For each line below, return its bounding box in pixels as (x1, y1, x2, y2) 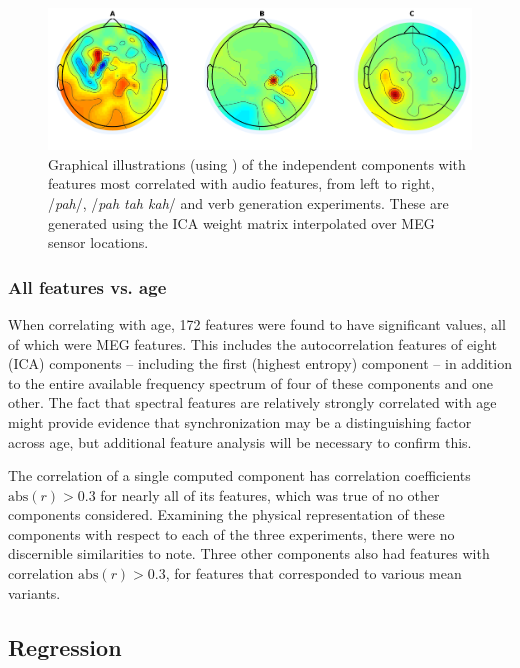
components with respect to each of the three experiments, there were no (8, 523, 455, 544)
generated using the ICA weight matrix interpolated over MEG (48, 212, 435, 233)
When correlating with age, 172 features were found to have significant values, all (8, 313, 506, 334)
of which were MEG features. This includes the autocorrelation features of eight (8, 333, 497, 354)
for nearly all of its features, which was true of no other (100, 484, 440, 505)
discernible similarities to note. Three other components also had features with (8, 543, 490, 564)
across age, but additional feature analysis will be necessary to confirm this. (8, 431, 472, 452)
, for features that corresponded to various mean (165, 563, 462, 584)
